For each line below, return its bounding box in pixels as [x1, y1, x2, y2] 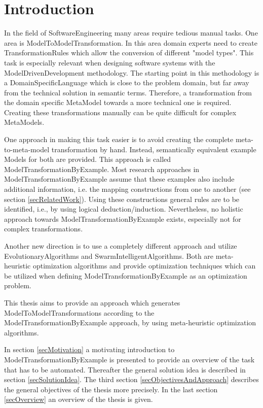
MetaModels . [4, 117, 45, 127]
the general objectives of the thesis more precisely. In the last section [4, 384, 218, 394]
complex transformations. [4, 223, 83, 234]
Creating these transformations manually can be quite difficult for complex [4, 107, 237, 117]
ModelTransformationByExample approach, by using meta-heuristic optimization [4, 317, 256, 328]
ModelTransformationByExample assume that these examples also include [4, 174, 235, 184]
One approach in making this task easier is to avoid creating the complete [4, 134, 234, 145]
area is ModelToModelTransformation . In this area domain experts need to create [4, 37, 257, 48]
